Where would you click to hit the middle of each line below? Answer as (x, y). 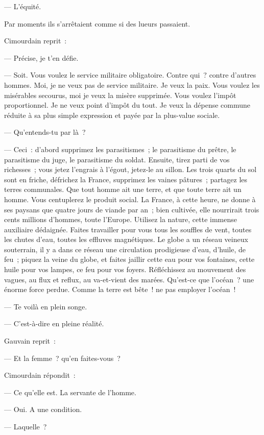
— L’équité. (23, 6)
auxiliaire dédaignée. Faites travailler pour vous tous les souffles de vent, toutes (128, 229)
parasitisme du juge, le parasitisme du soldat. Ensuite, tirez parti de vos (117, 159)
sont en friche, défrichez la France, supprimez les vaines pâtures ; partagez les (126, 179)
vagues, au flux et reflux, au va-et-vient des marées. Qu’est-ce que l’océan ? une (129, 279)
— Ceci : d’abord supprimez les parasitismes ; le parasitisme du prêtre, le (120, 149)
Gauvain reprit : (30, 341)
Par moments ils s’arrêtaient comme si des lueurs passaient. (97, 23)
